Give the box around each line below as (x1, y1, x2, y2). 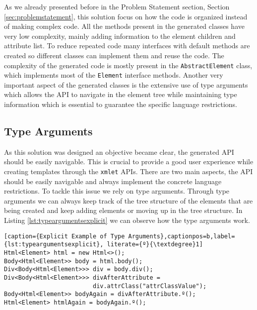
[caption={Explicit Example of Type (4, 232, 125, 240)
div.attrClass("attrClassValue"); (92, 282, 207, 290)
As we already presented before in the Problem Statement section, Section (4, 1, 230, 11)
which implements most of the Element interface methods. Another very (4, 70, 223, 80)
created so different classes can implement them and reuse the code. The (4, 50, 224, 60)
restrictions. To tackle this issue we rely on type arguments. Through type (4, 186, 230, 196)
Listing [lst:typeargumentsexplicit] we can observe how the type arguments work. (4, 215, 250, 225)
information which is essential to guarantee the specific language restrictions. (4, 99, 237, 109)
